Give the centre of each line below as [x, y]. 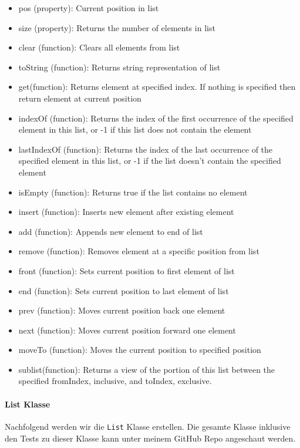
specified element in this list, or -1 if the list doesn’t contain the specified [150, 161]
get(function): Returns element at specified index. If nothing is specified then [157, 87]
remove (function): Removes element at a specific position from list [139, 251]
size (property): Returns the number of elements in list [117, 27]
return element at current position [80, 98]
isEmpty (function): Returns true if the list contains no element [133, 192]
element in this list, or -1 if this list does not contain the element [135, 129]
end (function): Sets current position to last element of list [124, 290]
